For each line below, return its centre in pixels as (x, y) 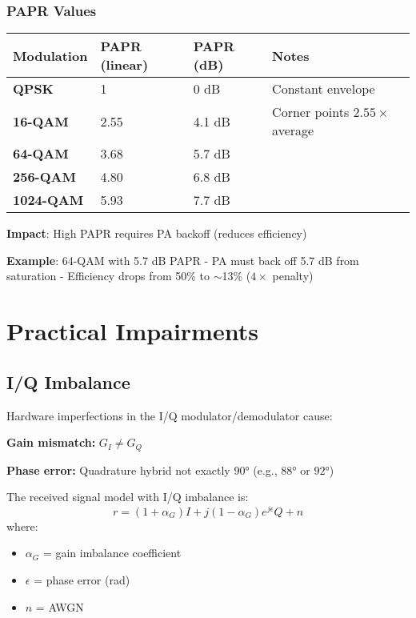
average (293, 130)
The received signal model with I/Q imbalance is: (128, 497)
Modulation (50, 55)
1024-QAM (48, 200)
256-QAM (44, 177)
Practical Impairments (132, 331)
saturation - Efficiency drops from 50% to (108, 276)
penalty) (293, 276)
